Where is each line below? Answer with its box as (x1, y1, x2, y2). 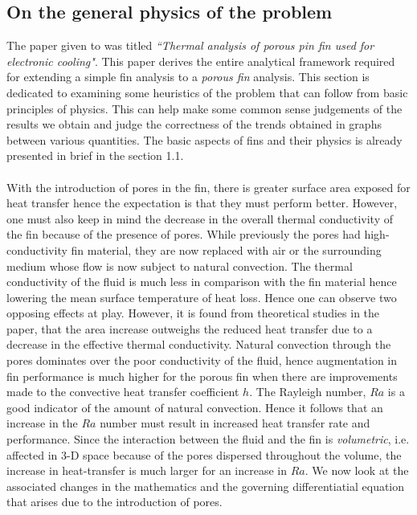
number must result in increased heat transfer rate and (100, 415, 370, 431)
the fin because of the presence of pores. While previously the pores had (6, 226, 361, 243)
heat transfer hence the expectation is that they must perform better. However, (6, 194, 398, 211)
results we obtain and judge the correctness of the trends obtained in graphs (6, 116, 382, 133)
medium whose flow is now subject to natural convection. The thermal (6, 257, 353, 274)
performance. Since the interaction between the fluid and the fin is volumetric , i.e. (6, 431, 410, 448)
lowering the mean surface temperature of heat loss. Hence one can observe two (6, 288, 397, 305)
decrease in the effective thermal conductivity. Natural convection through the (6, 336, 391, 353)
